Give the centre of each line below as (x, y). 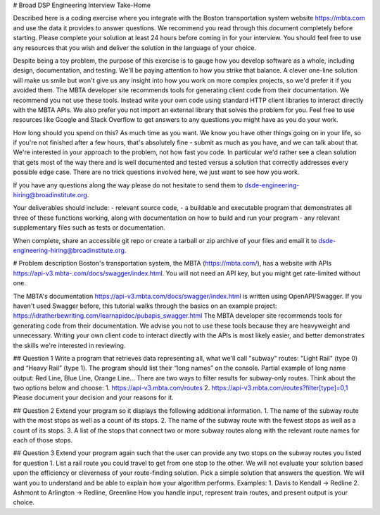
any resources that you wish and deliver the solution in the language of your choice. (135, 48)
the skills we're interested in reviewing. (69, 345)
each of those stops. (43, 440)
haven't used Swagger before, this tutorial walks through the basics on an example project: (145, 306)
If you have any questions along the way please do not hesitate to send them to (128, 185)
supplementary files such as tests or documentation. (89, 228)
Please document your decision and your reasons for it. (93, 397)
